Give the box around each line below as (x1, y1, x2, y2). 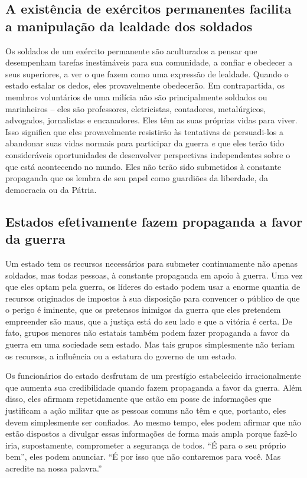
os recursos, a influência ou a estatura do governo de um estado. (5, 349, 237, 362)
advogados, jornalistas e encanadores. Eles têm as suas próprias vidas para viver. (5, 114, 298, 126)
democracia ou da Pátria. (5, 183, 97, 195)
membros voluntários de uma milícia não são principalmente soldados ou (5, 90, 267, 103)
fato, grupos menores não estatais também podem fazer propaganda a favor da (5, 326, 290, 339)
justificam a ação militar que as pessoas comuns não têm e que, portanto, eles (5, 404, 286, 417)
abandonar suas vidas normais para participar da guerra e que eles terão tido (5, 137, 285, 149)
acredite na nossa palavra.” (5, 462, 102, 474)
